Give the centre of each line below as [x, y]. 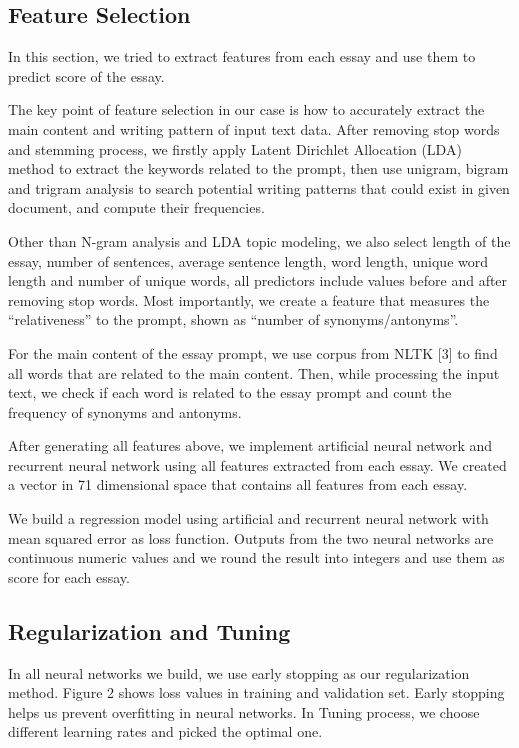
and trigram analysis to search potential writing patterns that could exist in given [259, 187]
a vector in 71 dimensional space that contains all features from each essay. [238, 484]
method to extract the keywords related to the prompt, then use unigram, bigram [258, 168]
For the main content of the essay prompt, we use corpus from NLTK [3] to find [253, 352]
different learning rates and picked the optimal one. [165, 731]
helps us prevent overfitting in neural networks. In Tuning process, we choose [244, 711]
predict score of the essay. [86, 75]
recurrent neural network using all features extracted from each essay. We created [257, 464]
